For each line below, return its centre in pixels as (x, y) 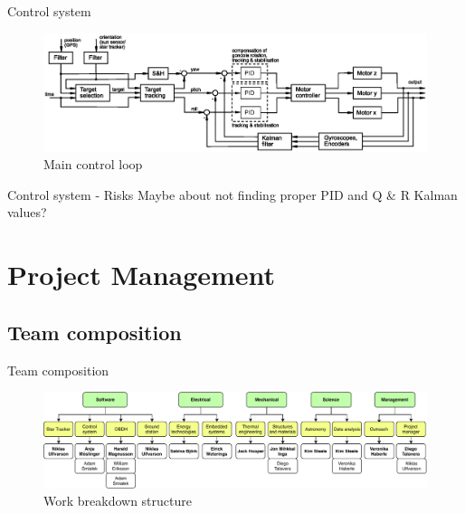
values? (27, 212)
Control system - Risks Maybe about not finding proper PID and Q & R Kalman (232, 194)
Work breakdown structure (118, 501)
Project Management (142, 275)
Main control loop (93, 164)
